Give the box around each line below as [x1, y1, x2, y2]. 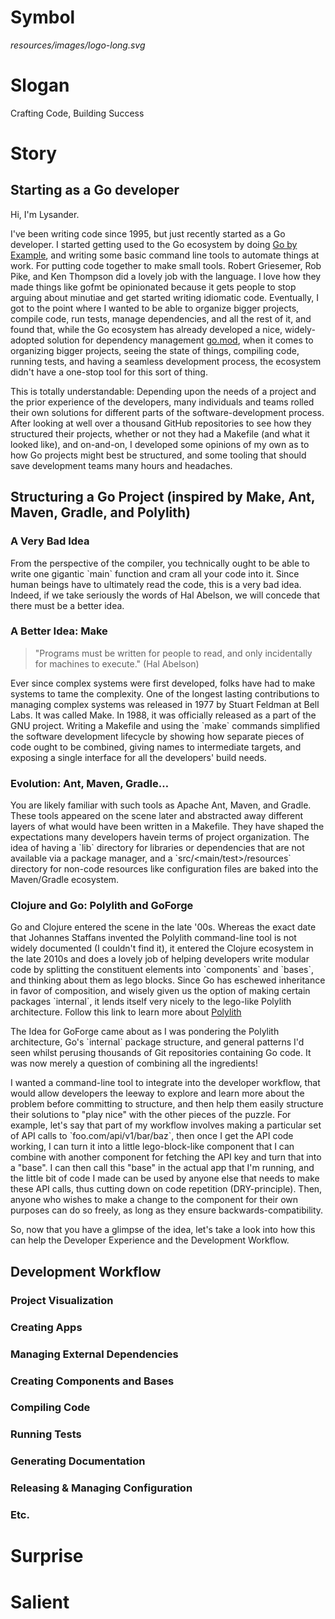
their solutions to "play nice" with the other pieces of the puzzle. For [10, 1109, 292, 1121]
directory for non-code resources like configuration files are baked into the [10, 863, 319, 875]
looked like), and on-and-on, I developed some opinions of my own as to [10, 438, 310, 450]
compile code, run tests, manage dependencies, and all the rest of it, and [10, 312, 312, 325]
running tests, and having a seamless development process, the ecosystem [10, 355, 322, 367]
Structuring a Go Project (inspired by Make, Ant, [10, 489, 316, 506]
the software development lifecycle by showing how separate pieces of [10, 730, 305, 742]
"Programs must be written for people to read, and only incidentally [34, 647, 313, 659]
